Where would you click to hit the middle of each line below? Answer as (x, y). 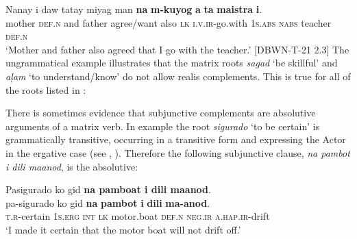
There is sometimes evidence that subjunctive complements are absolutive (161, 113)
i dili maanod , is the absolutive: (72, 166)
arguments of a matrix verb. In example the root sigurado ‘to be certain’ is (163, 126)
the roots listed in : (46, 89)
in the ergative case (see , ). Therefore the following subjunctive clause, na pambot (178, 152)
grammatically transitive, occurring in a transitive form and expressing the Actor (176, 139)
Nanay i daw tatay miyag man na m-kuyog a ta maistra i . (134, 9)
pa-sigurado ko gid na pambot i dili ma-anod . (108, 202)
